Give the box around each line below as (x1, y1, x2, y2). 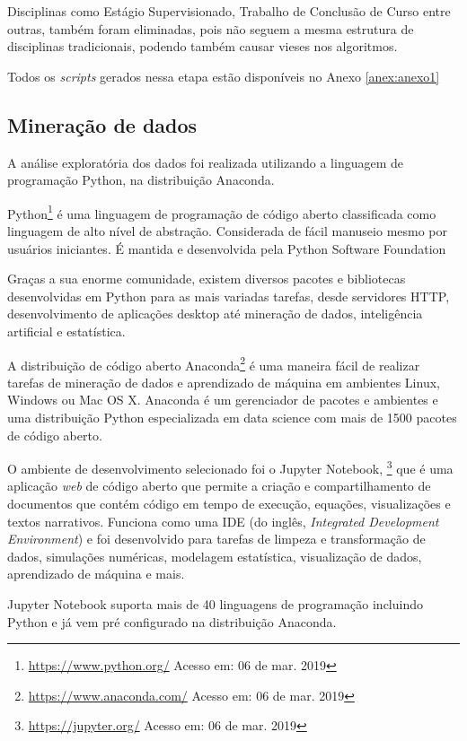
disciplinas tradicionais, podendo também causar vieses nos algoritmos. (7, 37, 398, 56)
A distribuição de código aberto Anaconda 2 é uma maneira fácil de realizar (7, 353, 420, 374)
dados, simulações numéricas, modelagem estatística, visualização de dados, (7, 546, 422, 565)
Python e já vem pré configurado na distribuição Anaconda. (7, 612, 337, 631)
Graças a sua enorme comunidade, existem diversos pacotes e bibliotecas (7, 269, 406, 288)
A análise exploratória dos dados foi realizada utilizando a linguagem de (7, 153, 403, 171)
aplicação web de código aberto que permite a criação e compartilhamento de (7, 476, 431, 495)
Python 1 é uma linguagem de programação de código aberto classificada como (7, 201, 436, 222)
